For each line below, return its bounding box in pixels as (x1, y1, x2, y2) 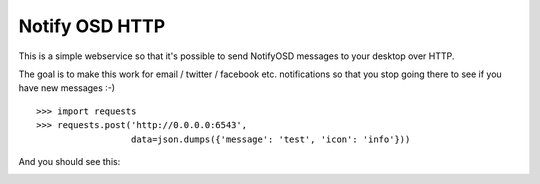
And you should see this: (18, 155, 121, 167)
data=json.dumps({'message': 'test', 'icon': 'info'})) (130, 133, 411, 145)
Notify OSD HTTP (18, 15, 166, 37)
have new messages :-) (18, 82, 115, 94)
